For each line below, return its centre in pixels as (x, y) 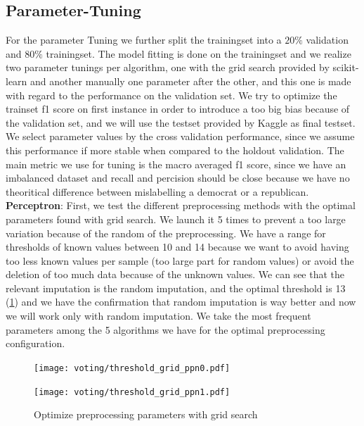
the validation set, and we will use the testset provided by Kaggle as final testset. (181, 122)
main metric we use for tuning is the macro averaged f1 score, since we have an (176, 164)
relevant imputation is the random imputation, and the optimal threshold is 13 (176, 288)
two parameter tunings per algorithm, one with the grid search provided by (168, 67)
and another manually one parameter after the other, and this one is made (191, 81)
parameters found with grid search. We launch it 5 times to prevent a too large (176, 219)
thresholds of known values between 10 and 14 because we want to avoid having (177, 247)
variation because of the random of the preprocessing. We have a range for (166, 233)
